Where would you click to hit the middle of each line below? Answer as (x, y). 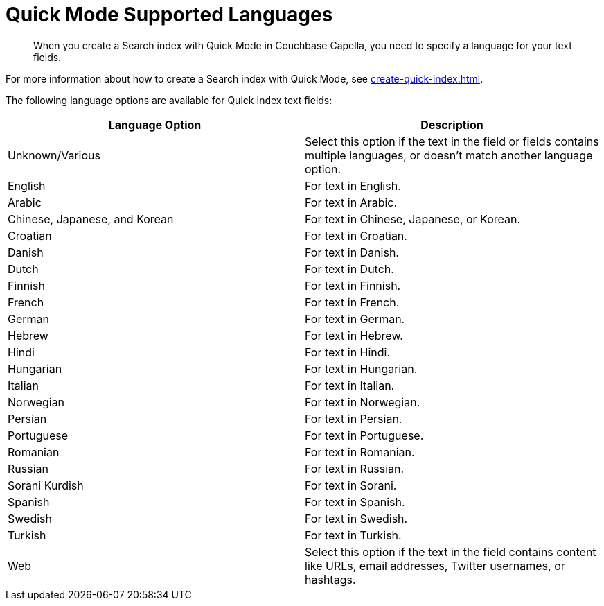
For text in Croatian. (356, 235)
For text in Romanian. (360, 452)
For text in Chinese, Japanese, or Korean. (413, 219)
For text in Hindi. (348, 352)
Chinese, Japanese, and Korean (91, 219)
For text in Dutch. (349, 269)
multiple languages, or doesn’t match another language (449, 155)
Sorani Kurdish (46, 485)
